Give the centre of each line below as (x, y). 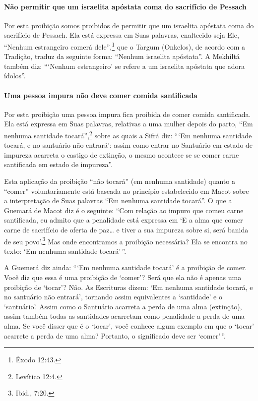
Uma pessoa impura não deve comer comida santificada (101, 95)
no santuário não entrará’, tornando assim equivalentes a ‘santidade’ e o (113, 297)
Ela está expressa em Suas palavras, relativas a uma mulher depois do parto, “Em (129, 124)
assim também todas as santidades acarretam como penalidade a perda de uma (125, 316)
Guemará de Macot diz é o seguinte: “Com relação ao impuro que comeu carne (124, 210)
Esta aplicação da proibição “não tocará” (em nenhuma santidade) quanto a (120, 181)
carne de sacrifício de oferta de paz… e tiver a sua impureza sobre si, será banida (126, 229)
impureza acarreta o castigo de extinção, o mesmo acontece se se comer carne (122, 154)
